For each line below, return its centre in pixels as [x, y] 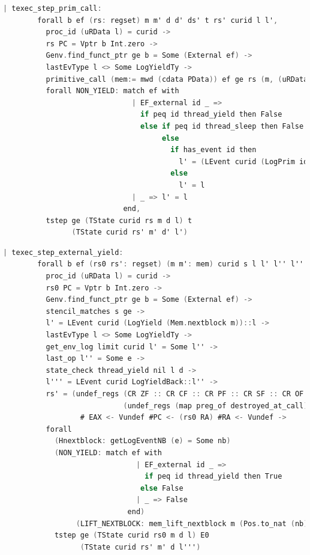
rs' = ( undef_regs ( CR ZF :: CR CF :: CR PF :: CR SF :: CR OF [175, 394]
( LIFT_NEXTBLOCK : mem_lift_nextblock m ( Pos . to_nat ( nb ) [192, 523]
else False [162, 488]
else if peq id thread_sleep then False [222, 126]
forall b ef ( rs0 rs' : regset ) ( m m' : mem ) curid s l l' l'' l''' [173, 264]
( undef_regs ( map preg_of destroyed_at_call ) [216, 406]
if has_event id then [213, 150]
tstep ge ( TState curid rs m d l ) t [119, 220]
